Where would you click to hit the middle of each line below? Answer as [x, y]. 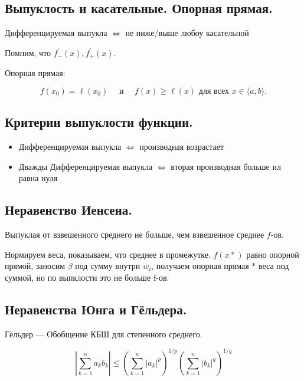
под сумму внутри [108, 266]
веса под [274, 266]
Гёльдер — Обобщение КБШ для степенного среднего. [104, 334]
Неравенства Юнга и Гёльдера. [96, 309]
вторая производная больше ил [226, 166]
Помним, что [28, 52]
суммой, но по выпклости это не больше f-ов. [87, 277]
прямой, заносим [35, 266]
